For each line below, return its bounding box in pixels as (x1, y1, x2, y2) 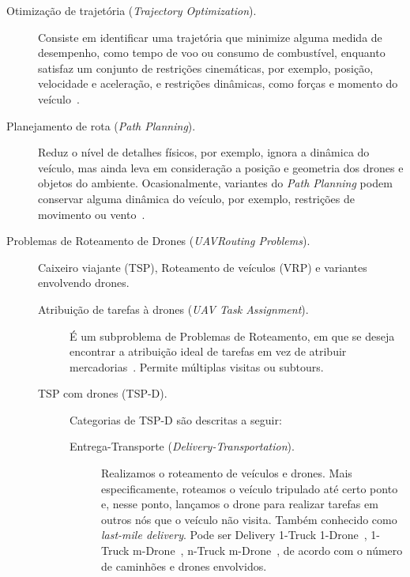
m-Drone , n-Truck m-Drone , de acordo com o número (133, 542, 403, 559)
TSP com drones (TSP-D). (38, 385, 167, 402)
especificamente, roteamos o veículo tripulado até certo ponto (101, 480, 398, 496)
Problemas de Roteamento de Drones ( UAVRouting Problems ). (6, 232, 310, 249)
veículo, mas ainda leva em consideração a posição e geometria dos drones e (38, 159, 404, 175)
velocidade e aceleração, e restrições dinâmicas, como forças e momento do (38, 75, 398, 92)
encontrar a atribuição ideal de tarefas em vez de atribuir (70, 343, 347, 360)
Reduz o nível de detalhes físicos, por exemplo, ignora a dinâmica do (38, 144, 370, 160)
